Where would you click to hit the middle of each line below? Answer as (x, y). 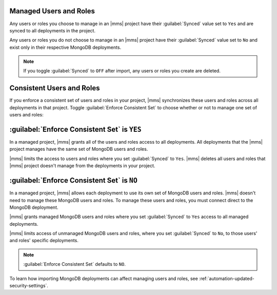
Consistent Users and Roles (55, 88)
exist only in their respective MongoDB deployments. (65, 47)
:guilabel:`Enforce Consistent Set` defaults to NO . (74, 264)
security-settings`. (29, 286)
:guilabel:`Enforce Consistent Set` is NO (74, 180)
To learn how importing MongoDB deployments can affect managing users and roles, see (104, 278)
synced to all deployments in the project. (53, 30)
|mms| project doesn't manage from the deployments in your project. (82, 166)
